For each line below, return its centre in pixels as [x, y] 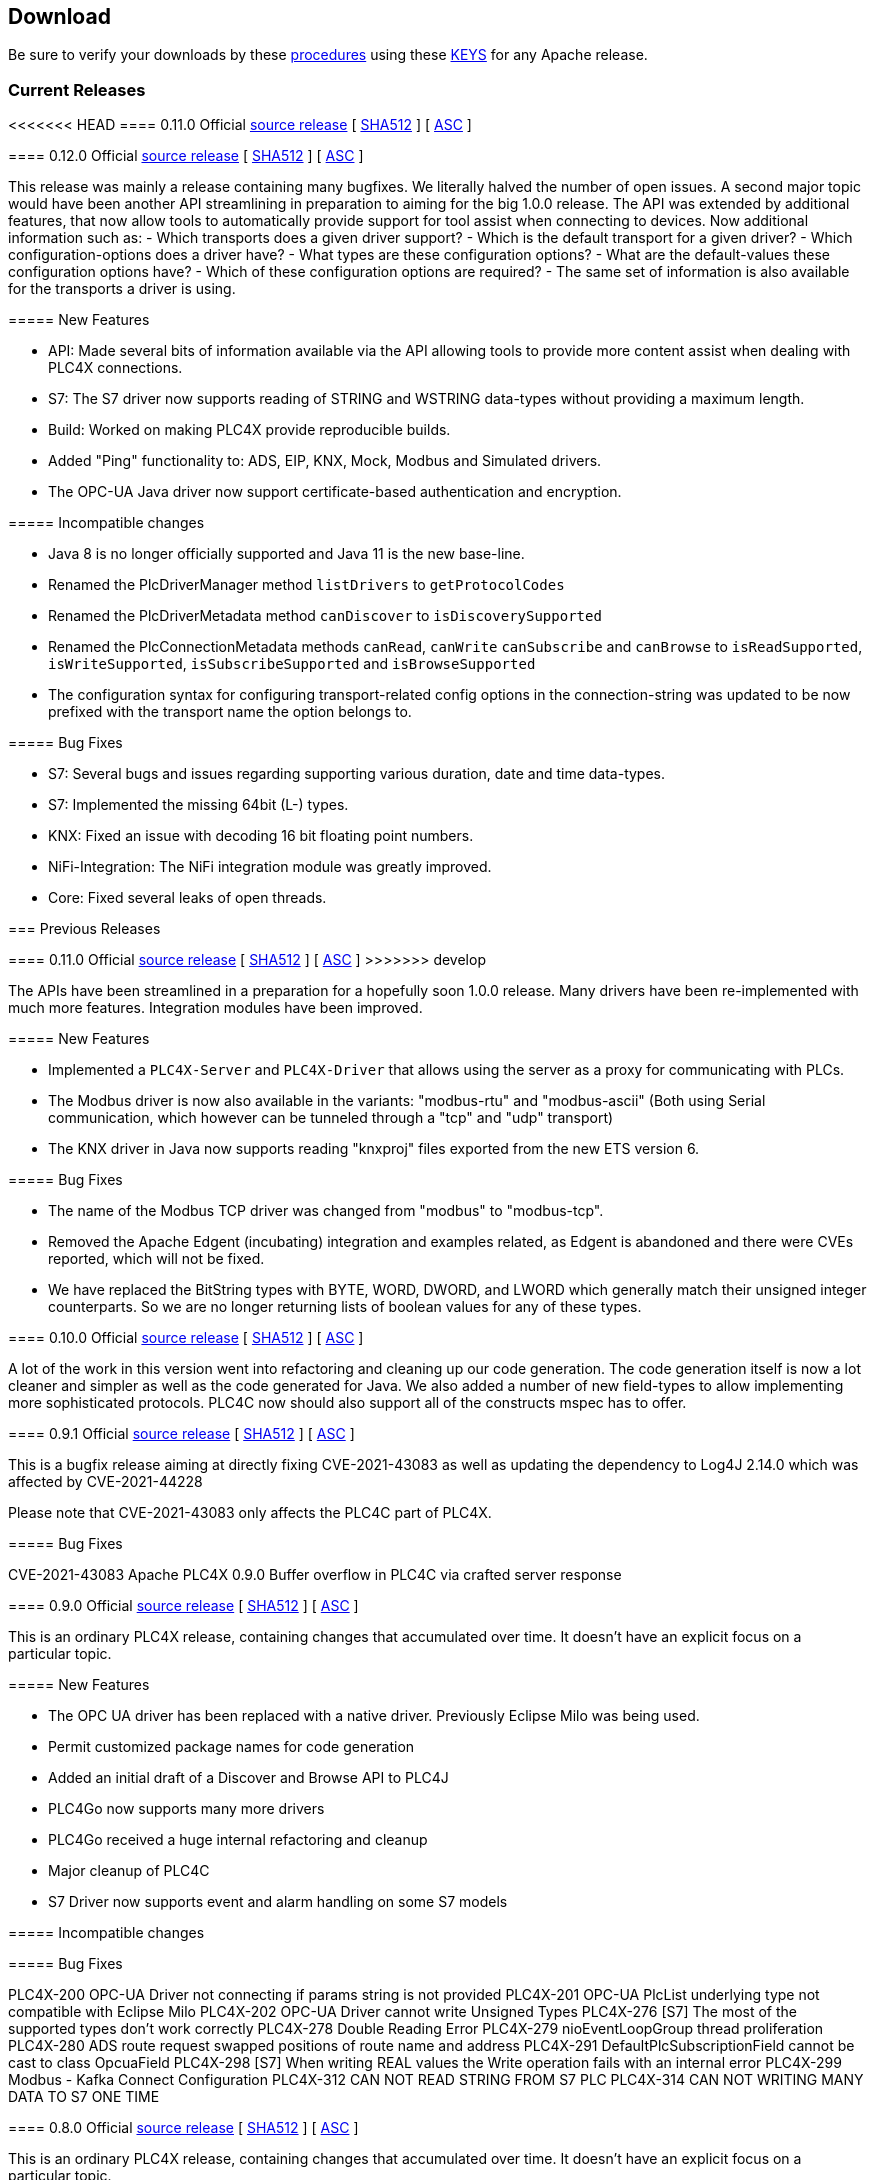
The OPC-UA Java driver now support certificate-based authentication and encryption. [335, 492]
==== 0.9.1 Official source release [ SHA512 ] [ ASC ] [181, 1434]
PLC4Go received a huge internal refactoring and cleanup [238, 1840]
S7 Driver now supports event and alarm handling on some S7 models [278, 1902]
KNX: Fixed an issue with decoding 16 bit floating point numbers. [261, 836]
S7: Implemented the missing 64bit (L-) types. [198, 805]
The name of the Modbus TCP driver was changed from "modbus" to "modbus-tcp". [326, 1211]
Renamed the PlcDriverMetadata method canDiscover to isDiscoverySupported [325, 616]
